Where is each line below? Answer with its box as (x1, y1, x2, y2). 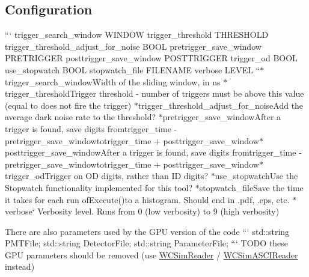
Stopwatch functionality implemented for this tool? (5, 181, 193, 193)
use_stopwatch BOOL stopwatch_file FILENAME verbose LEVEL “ (5, 63, 260, 76)
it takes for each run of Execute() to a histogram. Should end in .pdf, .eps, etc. (5, 193, 290, 205)
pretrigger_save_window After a (162, 111, 281, 123)
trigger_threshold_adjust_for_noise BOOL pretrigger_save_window (5, 40, 262, 52)
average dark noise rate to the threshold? (5, 111, 156, 123)
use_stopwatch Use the (215, 169, 298, 182)
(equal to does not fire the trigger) (5, 99, 132, 111)
